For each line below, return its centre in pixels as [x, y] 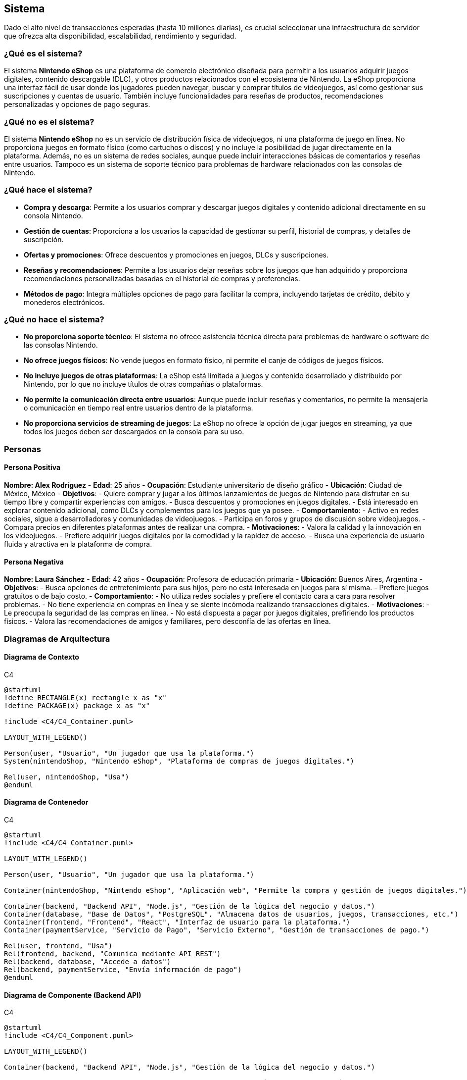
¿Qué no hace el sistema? [54, 320]
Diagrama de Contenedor [46, 802]
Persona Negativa [34, 562]
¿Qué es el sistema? [43, 53]
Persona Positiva [32, 467]
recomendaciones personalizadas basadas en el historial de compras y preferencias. [162, 278]
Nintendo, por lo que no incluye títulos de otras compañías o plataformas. [143, 384]
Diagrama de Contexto [42, 657]
